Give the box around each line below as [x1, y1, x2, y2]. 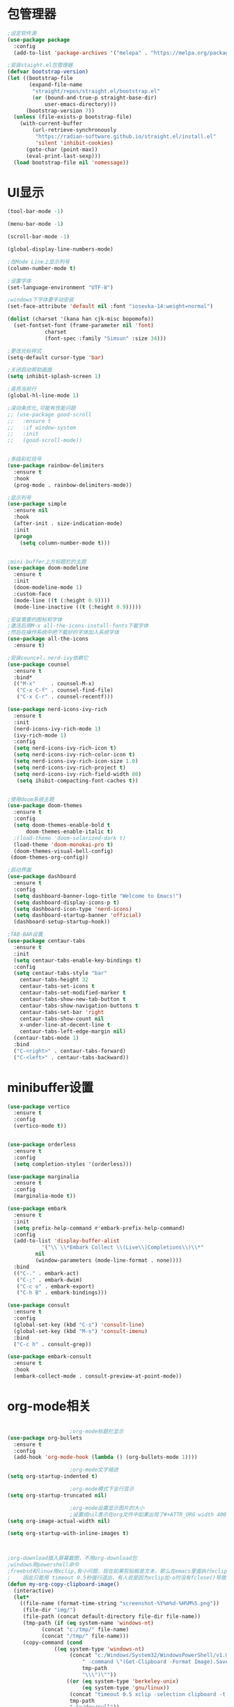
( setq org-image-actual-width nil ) [7, 1518, 111, 1525]
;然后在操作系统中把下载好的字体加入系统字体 [7, 629, 120, 636]
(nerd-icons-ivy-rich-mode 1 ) [13, 725, 101, 732]
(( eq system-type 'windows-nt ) [54, 1645, 145, 1653]
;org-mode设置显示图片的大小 [69, 1504, 145, 1511]
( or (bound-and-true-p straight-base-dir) [32, 94, 157, 101]
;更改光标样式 [7, 348, 42, 354]
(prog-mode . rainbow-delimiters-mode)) [13, 481, 132, 488]
